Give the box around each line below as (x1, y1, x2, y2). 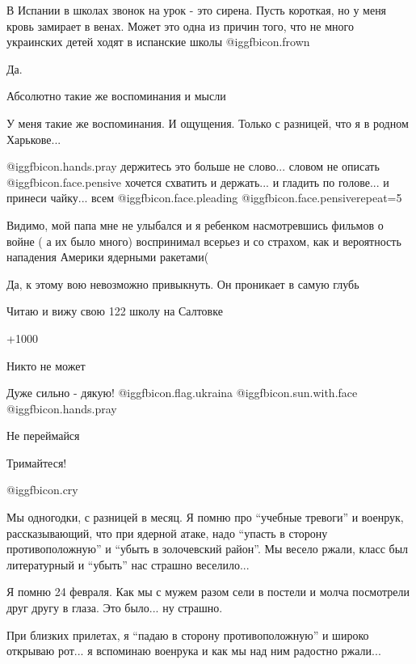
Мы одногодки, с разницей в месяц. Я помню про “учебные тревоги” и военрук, (6, 509, 404, 526)
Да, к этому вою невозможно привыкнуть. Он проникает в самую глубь (6, 275, 359, 292)
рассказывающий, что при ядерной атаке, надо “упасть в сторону (6, 524, 328, 541)
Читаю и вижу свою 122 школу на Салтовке (6, 302, 223, 319)
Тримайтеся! (6, 454, 67, 471)
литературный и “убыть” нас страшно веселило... (6, 556, 250, 573)
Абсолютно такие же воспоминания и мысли (6, 87, 226, 104)
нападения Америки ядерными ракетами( (6, 248, 209, 265)
